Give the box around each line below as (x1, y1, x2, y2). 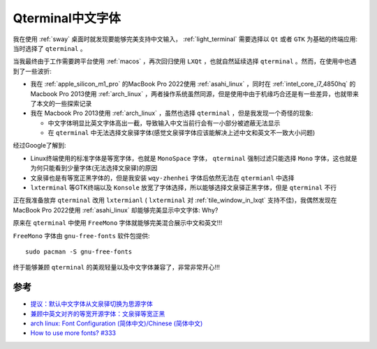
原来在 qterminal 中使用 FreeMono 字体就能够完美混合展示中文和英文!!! (13, 219, 223, 227)
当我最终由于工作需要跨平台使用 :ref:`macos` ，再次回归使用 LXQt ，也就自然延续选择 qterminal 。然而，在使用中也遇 (13, 57, 357, 65)
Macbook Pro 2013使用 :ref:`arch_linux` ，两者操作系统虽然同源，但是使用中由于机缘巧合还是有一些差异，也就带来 (30, 89, 359, 98)
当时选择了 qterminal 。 (13, 44, 87, 52)
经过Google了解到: (13, 141, 66, 150)
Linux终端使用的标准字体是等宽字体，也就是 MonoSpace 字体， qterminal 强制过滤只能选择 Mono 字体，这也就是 (30, 154, 357, 162)
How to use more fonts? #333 (30, 329, 117, 337)
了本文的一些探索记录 (30, 99, 92, 107)
